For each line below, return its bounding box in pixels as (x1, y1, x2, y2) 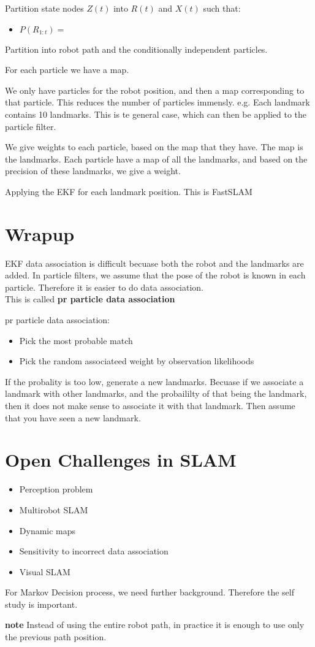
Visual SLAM (19, 565, 70, 578)
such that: (203, 2, 241, 14)
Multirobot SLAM (19, 503, 88, 516)
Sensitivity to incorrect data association (19, 545, 169, 557)
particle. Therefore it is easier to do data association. (5, 280, 204, 293)
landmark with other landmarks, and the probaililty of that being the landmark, (5, 387, 307, 400)
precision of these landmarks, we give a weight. (5, 164, 181, 177)
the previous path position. (5, 630, 107, 643)
